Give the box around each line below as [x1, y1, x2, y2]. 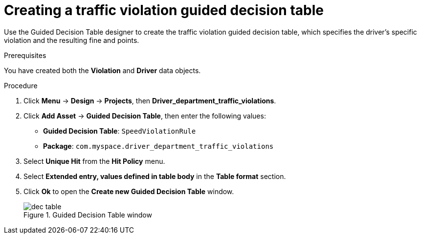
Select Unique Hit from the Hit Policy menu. [23, 157, 165, 165]
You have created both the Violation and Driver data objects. [4, 66, 201, 75]
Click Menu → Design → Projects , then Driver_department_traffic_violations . [23, 96, 276, 105]
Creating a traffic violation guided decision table [4, 2, 324, 19]
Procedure [4, 81, 38, 90]
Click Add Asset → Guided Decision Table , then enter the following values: [23, 111, 266, 120]
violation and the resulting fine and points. [4, 36, 139, 44]
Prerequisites [4, 51, 46, 59]
